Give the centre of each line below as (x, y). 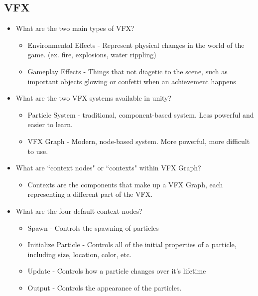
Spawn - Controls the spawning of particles (93, 227)
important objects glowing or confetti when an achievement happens (132, 81)
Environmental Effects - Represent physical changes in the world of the (136, 45)
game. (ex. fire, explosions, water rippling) (92, 55)
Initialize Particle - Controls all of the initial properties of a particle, (132, 244)
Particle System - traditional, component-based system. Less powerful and (141, 114)
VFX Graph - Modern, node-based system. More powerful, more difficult (139, 141)
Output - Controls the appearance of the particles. (105, 287)
